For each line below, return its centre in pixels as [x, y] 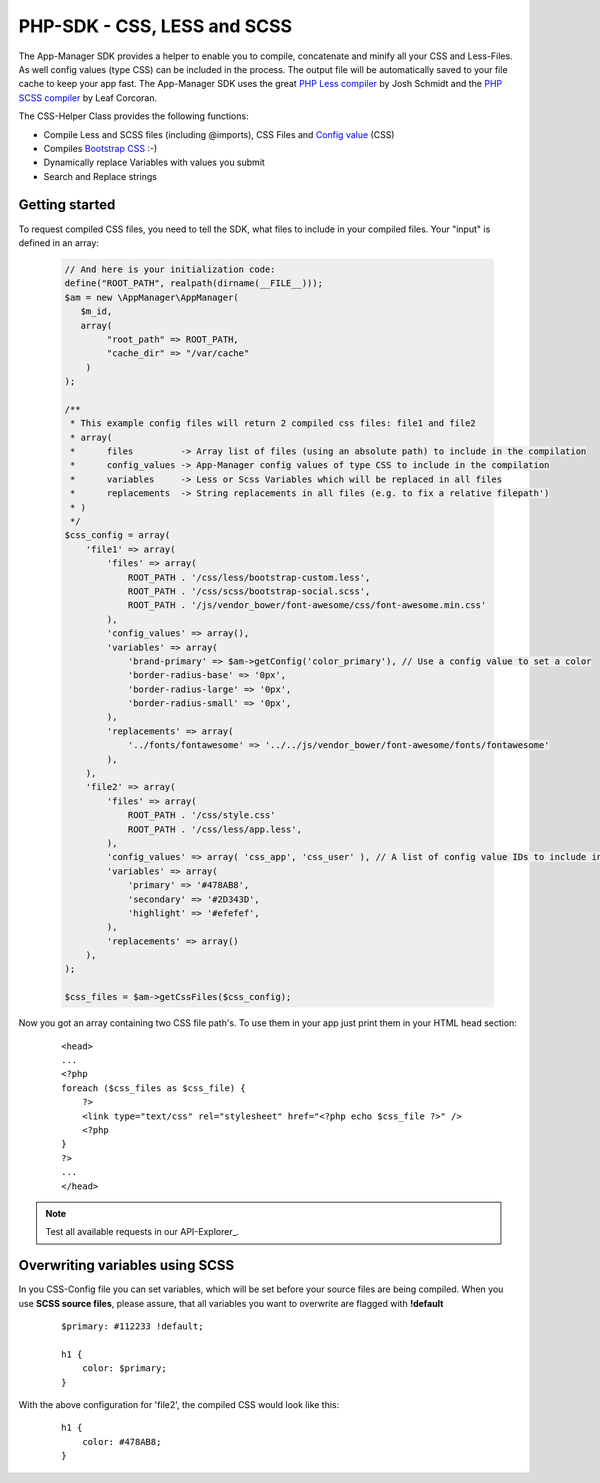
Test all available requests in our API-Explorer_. [142, 1232]
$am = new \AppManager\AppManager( [151, 297]
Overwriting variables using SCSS [126, 1265]
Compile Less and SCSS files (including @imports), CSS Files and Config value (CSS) [219, 134]
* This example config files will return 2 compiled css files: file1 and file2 [273, 423]
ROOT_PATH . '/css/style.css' [201, 815]
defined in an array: [59, 242]
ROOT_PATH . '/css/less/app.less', [214, 829]
